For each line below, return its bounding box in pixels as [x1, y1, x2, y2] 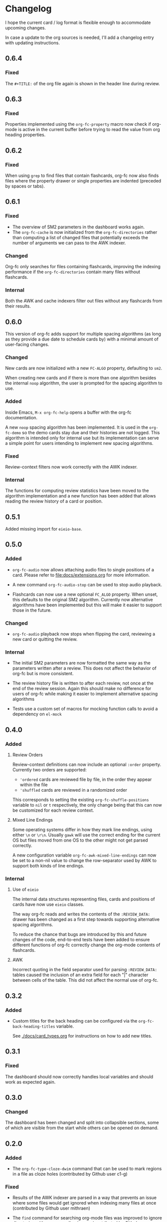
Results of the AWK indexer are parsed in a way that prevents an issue [12, 1195, 157, 1201]
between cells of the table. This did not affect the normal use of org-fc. [12, 977, 159, 983]
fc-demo [5, 430, 21, 435]
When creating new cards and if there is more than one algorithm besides [5, 375, 157, 381]
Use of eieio [12, 886, 39, 892]
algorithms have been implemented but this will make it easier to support [12, 602, 162, 608]
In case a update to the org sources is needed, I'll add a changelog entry [5, 34, 155, 40]
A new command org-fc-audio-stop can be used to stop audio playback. [12, 581, 163, 587]
